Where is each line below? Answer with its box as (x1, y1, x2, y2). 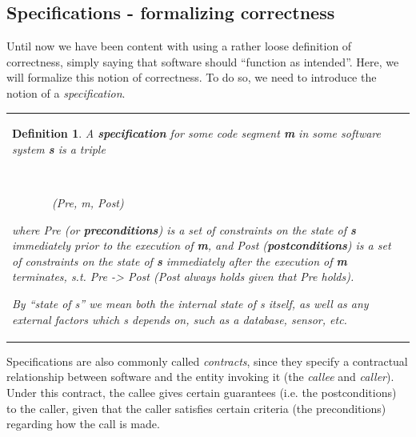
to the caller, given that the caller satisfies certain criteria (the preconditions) (6, 399, 386, 416)
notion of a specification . (6, 84, 126, 101)
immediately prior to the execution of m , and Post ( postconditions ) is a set (12, 237, 391, 254)
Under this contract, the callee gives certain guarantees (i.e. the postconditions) (6, 383, 397, 400)
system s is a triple (12, 140, 106, 157)
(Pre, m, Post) (52, 194, 124, 211)
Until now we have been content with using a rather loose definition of (6, 38, 352, 54)
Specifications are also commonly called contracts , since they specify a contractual (6, 352, 408, 369)
